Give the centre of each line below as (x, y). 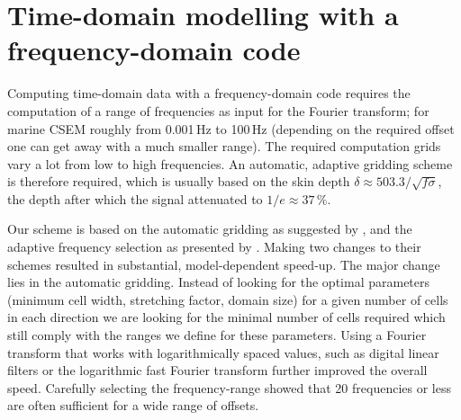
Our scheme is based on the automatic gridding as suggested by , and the (210, 229)
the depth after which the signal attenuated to (135, 198)
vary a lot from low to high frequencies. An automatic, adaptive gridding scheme (230, 163)
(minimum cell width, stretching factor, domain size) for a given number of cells (228, 299)
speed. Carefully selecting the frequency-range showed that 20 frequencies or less (229, 387)
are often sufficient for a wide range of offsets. (133, 405)
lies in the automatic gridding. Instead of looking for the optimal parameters (219, 282)
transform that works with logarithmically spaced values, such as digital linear (223, 352)
